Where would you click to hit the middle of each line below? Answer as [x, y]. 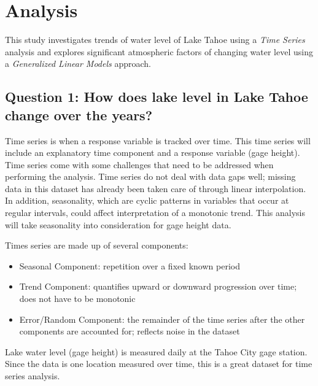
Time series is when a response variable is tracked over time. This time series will [158, 140]
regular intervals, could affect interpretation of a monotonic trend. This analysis [155, 213]
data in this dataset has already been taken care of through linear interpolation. [156, 188]
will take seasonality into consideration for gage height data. [118, 224]
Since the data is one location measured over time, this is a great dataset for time [159, 364]
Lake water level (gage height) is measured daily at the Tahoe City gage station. [156, 351]
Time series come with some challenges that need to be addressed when [139, 164]
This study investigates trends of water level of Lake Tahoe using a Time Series [155, 40]
